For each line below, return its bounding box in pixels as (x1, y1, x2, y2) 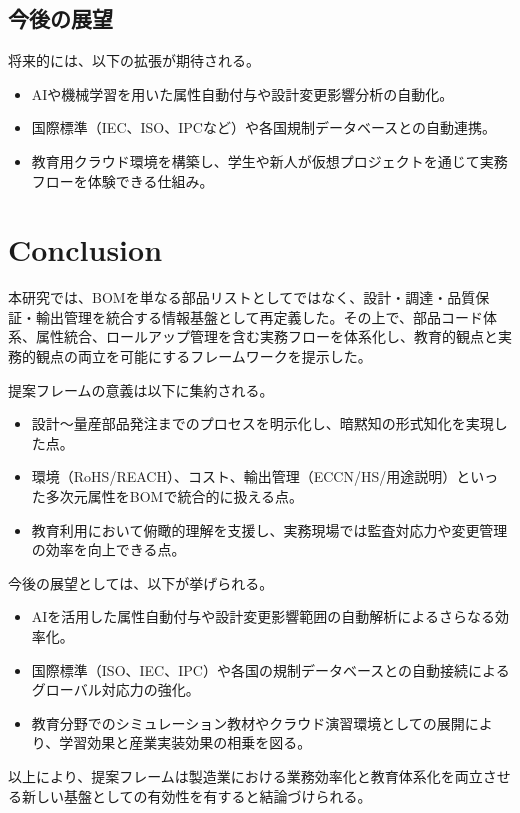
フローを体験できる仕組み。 (31, 170, 214, 191)
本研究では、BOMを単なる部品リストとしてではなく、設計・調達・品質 (8, 287, 476, 308)
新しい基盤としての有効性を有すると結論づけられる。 (21, 785, 372, 806)
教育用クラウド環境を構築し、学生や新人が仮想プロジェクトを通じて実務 (31, 150, 508, 171)
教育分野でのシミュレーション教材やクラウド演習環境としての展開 (31, 712, 465, 733)
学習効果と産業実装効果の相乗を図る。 (59, 732, 312, 753)
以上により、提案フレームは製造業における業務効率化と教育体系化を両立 (8, 765, 483, 786)
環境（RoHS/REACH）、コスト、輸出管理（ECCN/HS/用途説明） (31, 466, 457, 487)
